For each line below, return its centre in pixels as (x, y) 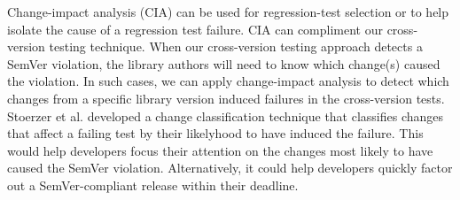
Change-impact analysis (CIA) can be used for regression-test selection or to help (228, 12)
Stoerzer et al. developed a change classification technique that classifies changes (226, 115)
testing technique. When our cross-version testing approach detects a (236, 46)
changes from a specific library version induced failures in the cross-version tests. (226, 98)
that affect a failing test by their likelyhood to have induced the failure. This (215, 133)
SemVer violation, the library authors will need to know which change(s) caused (224, 63)
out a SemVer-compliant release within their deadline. (153, 185)
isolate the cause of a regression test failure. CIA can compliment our (195, 29)
